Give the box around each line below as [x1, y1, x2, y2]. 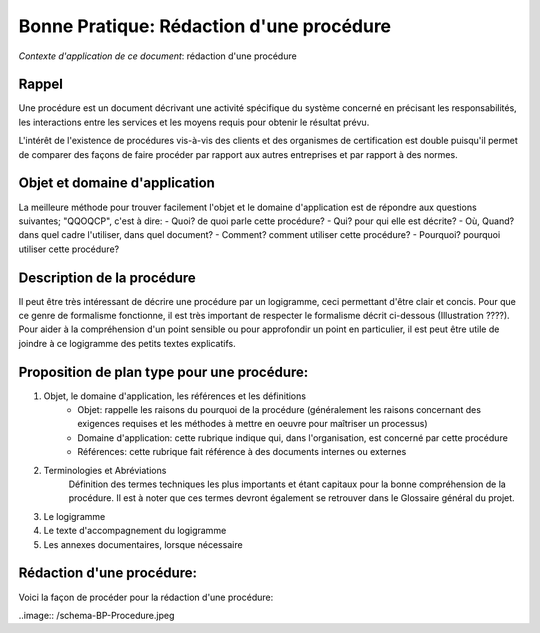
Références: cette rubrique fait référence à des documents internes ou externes [77, 446, 407, 458]
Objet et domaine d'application [18, 175, 215, 192]
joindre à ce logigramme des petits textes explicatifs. [18, 337, 236, 349]
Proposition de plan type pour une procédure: [18, 363, 309, 380]
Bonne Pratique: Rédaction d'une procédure [18, 15, 392, 37]
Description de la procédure [18, 269, 197, 286]
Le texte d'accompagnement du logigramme [43, 525, 227, 537]
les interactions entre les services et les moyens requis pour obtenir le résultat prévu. [18, 116, 370, 128]
